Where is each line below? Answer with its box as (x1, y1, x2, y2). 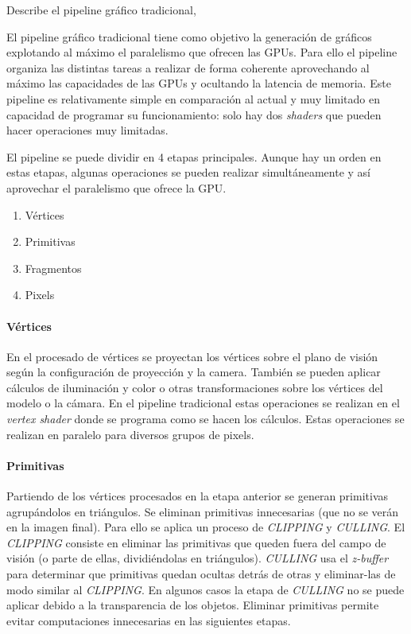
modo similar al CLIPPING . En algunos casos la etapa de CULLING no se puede (6, 581, 405, 597)
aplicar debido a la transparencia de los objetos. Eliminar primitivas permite (6, 597, 379, 613)
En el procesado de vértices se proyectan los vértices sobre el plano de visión (6, 348, 378, 364)
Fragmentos (25, 259, 82, 276)
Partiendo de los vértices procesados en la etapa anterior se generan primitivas (6, 488, 389, 504)
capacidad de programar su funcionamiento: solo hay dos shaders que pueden (6, 106, 382, 123)
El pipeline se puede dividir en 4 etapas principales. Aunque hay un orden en (6, 148, 382, 165)
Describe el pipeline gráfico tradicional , (6, 2, 196, 18)
